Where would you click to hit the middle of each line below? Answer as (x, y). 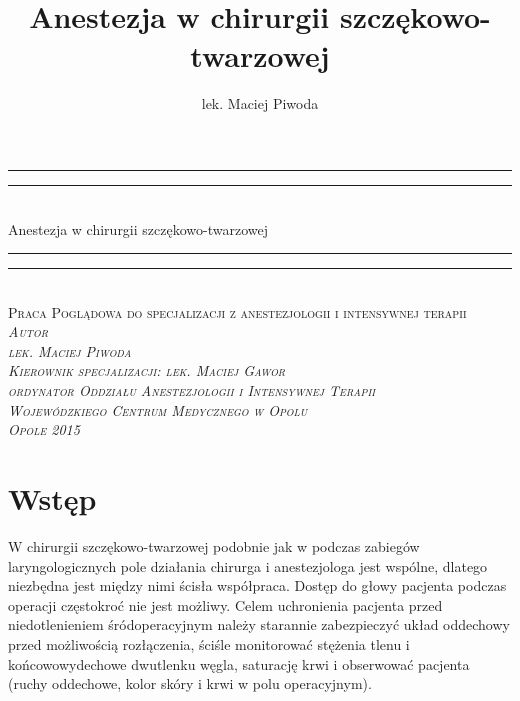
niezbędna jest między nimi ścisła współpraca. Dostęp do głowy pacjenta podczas (257, 585)
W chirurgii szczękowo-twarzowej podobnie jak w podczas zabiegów (214, 545)
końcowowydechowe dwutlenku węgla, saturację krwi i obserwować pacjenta (239, 663)
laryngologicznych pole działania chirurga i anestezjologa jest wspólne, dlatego (248, 565)
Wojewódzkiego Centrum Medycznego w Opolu (158, 409)
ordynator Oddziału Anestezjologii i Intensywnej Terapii (192, 390)
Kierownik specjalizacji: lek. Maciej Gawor (147, 370)
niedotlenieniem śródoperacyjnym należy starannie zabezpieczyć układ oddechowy (259, 624)
